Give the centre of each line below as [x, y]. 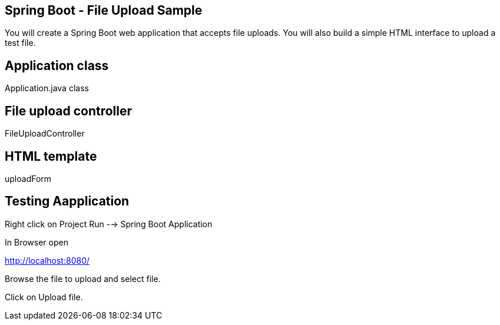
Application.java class [47, 88]
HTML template [51, 156]
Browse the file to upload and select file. [83, 278]
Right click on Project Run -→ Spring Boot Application [109, 224]
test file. [20, 43]
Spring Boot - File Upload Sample [104, 10]
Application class [57, 65]
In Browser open [37, 242]
